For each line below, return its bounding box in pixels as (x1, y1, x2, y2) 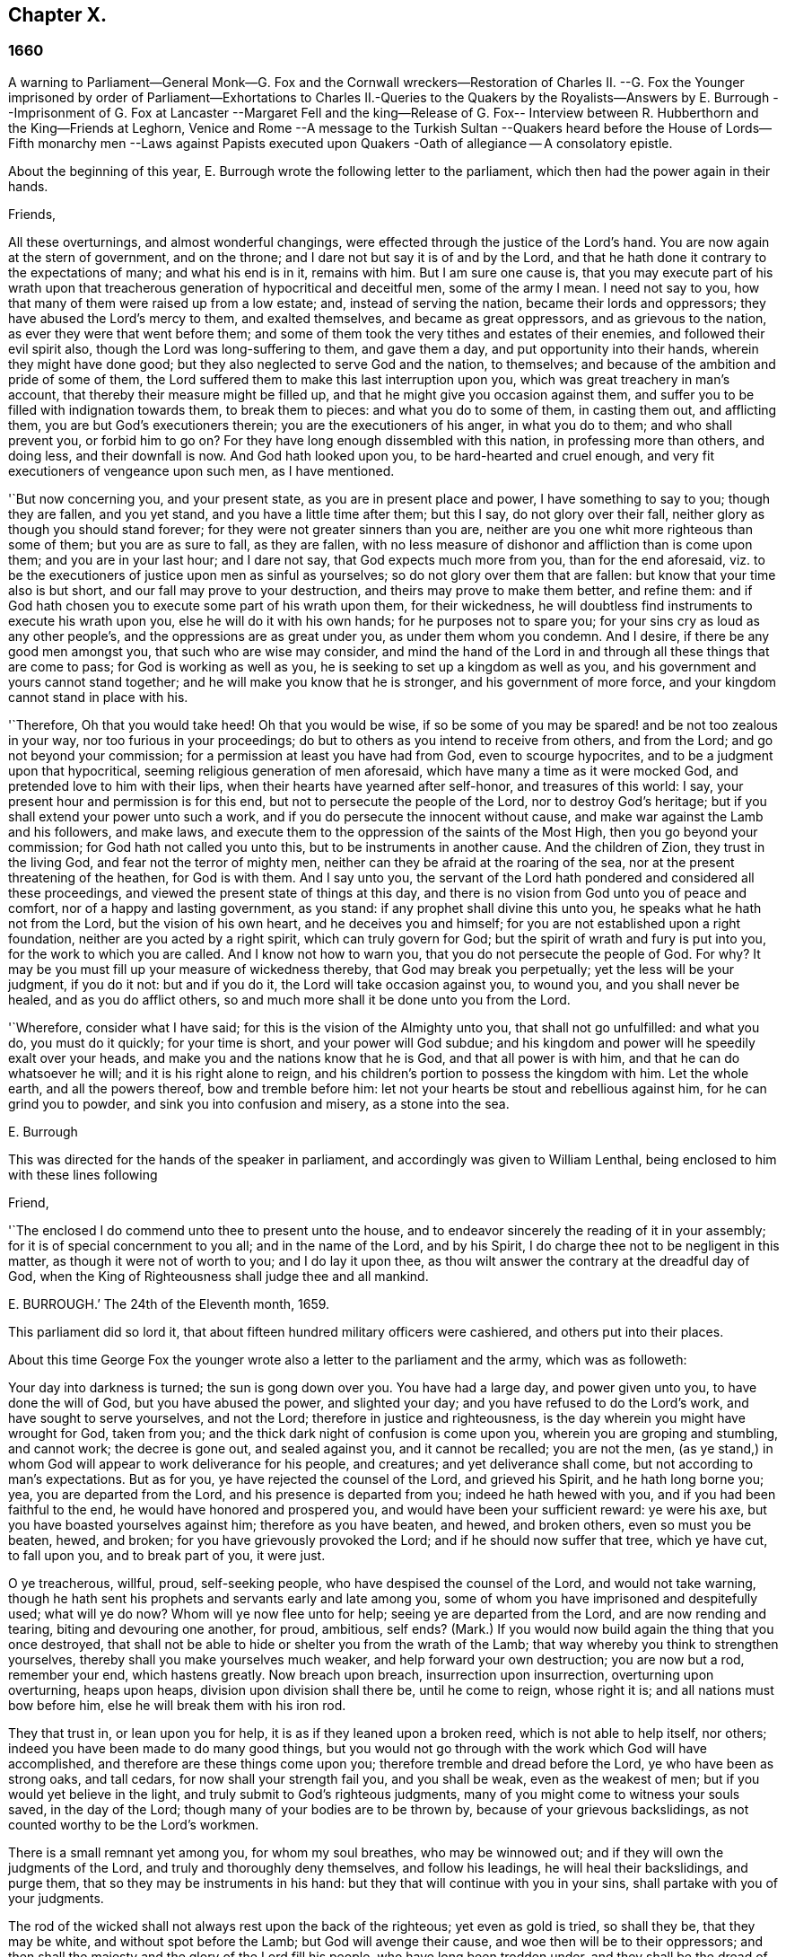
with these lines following (8, 1166, 158, 1182)
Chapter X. (8, 4, 108, 26)
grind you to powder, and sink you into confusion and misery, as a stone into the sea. (8, 1095, 510, 1111)
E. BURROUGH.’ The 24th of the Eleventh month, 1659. (8, 1295, 330, 1312)
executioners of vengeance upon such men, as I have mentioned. (8, 462, 395, 478)
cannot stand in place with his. (8, 689, 188, 705)
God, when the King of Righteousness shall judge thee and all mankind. (8, 1268, 429, 1284)
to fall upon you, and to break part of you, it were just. (8, 1547, 326, 1563)
